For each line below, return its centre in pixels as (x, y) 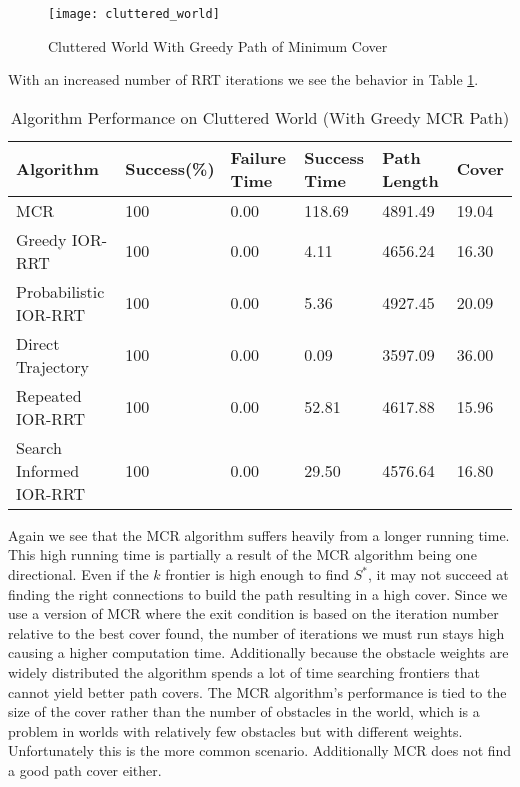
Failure (258, 157)
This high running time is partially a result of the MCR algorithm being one (242, 554)
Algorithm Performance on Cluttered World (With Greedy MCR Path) (260, 117)
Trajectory (52, 366)
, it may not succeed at (438, 574)
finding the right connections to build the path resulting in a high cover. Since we (258, 593)
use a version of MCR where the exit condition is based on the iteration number (253, 613)
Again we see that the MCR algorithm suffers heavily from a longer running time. (259, 534)
